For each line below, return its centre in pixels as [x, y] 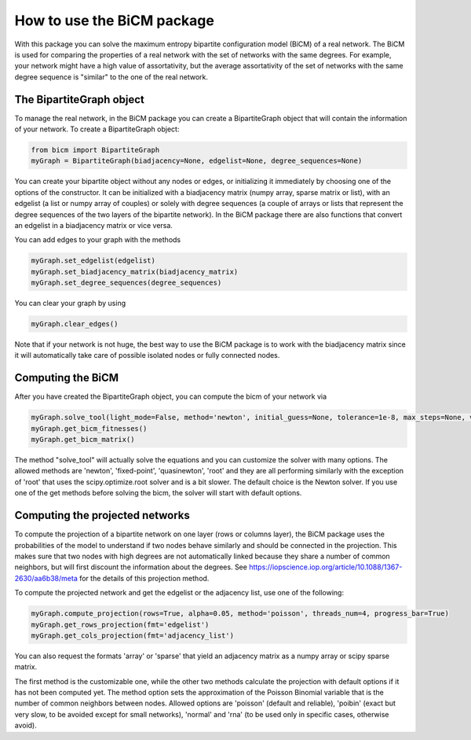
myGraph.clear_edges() [75, 324]
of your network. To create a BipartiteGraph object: [97, 129]
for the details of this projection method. [144, 578]
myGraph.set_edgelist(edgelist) [93, 261]
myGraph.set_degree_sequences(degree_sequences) [126, 283]
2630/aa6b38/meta [46, 578]
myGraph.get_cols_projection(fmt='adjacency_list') [133, 635]
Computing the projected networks [102, 515]
